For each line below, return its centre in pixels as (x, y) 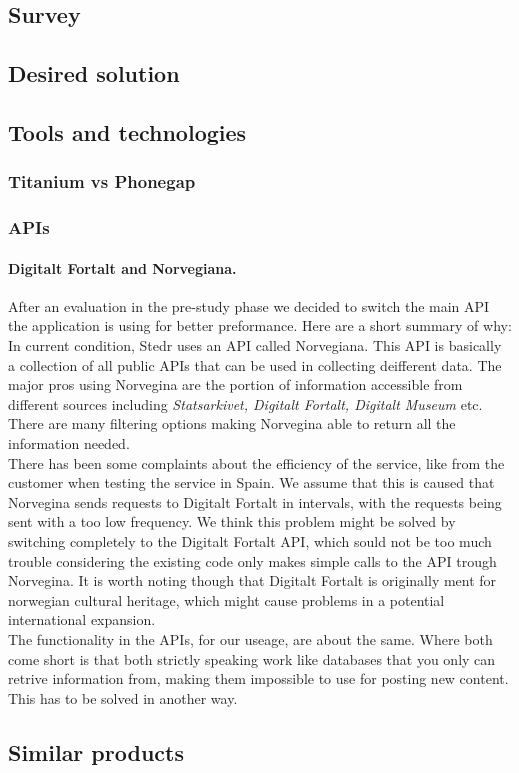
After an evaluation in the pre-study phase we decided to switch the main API (249, 305)
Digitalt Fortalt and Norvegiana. (122, 267)
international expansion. (82, 619)
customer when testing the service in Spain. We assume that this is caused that (251, 482)
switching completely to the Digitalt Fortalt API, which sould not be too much (250, 540)
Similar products (96, 751)
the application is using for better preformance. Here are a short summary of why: (260, 325)
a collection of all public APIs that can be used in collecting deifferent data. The (255, 364)
